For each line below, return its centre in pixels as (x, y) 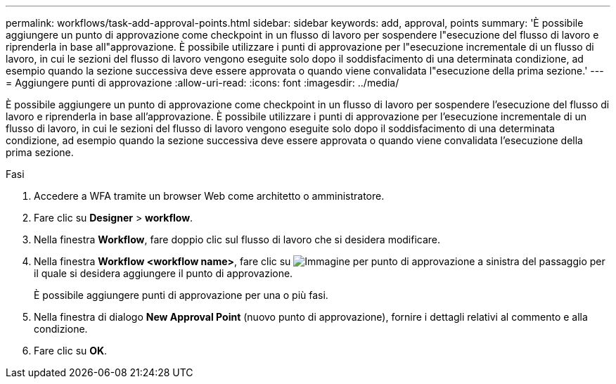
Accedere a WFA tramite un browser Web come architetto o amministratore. (209, 196)
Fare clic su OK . (71, 351)
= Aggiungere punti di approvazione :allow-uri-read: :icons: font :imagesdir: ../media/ (203, 83)
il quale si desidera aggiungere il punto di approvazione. (163, 273)
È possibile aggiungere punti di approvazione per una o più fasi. (181, 295)
